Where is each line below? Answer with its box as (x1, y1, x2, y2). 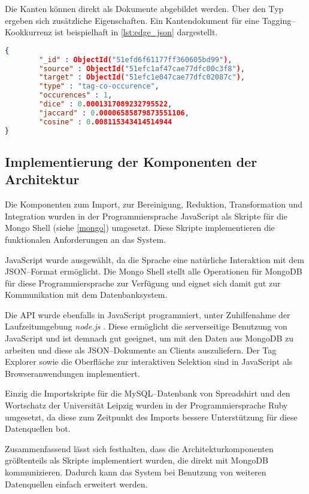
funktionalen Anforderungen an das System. (5, 233, 166, 245)
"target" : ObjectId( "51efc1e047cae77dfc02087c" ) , (39, 73, 245, 82)
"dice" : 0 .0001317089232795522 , (39, 100, 172, 109)
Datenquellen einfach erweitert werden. (5, 477, 148, 490)
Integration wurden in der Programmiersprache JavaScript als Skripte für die (5, 209, 287, 222)
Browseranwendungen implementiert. (5, 367, 140, 379)
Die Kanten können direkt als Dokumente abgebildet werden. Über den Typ (5, 2, 284, 14)
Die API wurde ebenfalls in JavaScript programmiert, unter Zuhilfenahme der (5, 308, 290, 321)
